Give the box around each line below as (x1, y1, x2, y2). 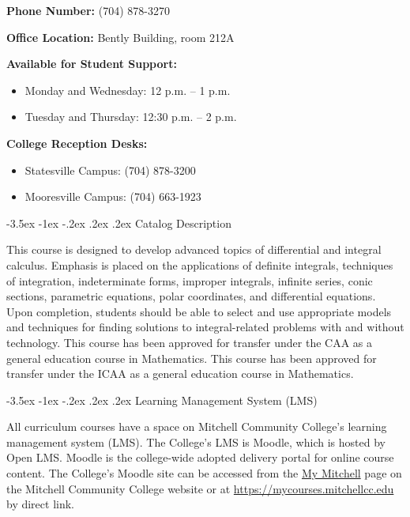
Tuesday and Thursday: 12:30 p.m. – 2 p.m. (24, 108, 237, 125)
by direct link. (6, 496, 75, 512)
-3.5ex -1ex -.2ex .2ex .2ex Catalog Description (6, 214, 231, 231)
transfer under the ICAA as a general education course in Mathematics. (6, 365, 354, 382)
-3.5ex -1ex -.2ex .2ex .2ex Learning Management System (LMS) (6, 391, 318, 408)
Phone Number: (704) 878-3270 (6, 2, 170, 18)
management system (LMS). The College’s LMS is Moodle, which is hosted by (6, 433, 386, 450)
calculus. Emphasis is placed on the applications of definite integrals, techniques (6, 256, 393, 273)
